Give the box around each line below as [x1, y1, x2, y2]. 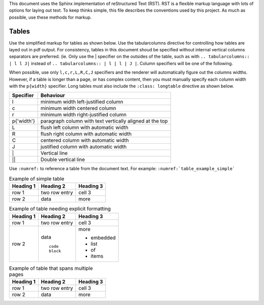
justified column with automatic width [40, 143, 127, 150]
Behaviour [40, 92, 66, 99]
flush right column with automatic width [40, 131, 132, 137]
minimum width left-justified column [40, 98, 124, 105]
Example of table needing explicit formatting [9, 205, 111, 212]
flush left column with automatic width [40, 124, 129, 131]
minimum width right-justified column [40, 111, 127, 118]
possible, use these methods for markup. [9, 14, 92, 20]
